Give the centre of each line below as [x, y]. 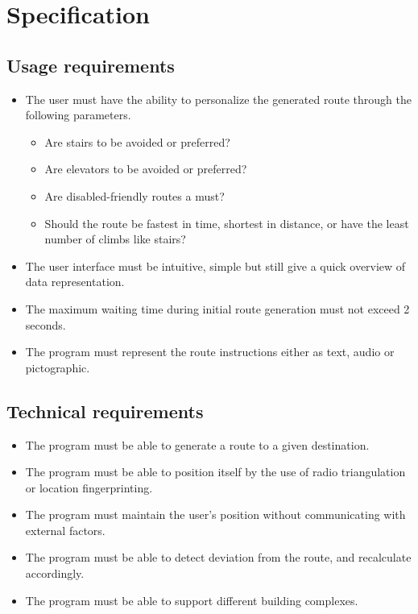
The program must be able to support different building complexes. [192, 600]
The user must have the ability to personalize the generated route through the [218, 99]
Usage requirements [91, 65]
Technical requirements [105, 411]
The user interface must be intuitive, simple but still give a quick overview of [215, 266]
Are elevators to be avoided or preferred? [146, 169]
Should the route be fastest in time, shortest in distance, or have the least [227, 223]
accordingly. [55, 573]
